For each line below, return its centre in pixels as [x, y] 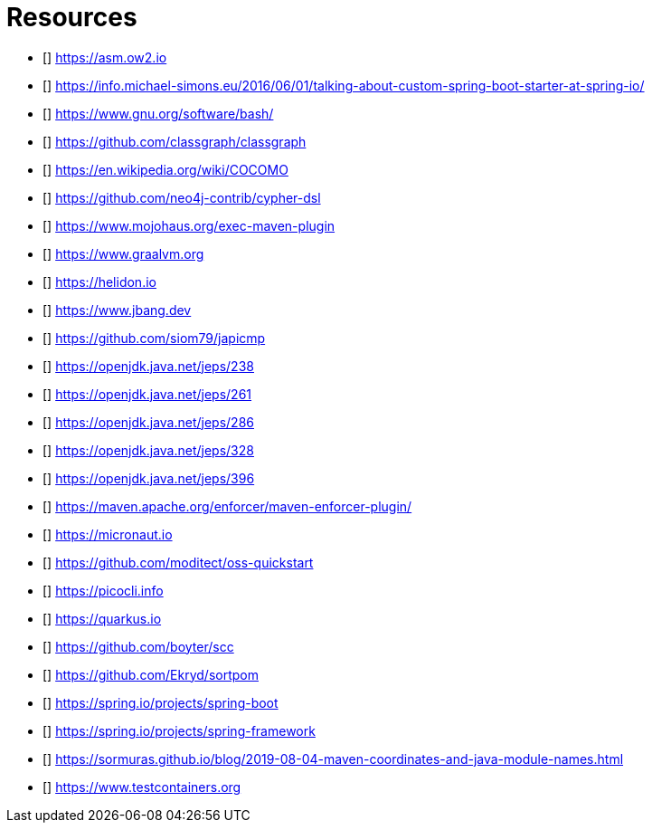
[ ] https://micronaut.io [108, 534]
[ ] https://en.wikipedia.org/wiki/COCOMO [165, 169]
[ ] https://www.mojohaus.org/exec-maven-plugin [189, 225]
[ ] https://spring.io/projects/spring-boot [161, 702]
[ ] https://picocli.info [103, 590]
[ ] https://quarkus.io [102, 618]
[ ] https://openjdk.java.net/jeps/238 [148, 366]
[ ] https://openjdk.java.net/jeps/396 [149, 478]
